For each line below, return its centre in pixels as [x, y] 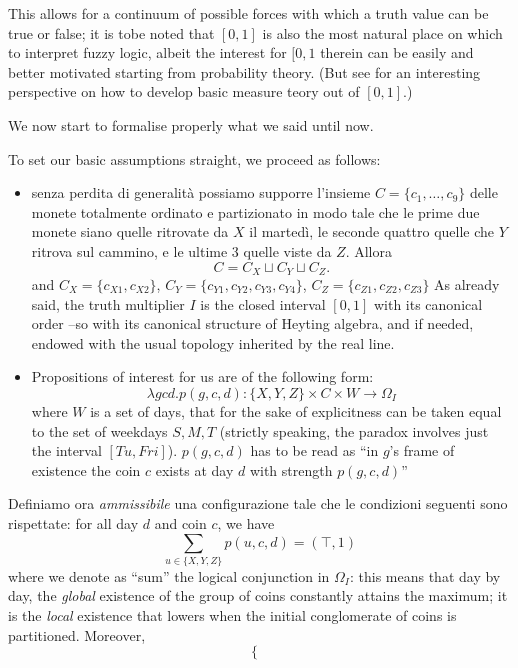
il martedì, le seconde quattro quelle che [372, 231]
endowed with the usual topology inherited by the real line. [213, 342]
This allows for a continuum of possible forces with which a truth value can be [248, 13]
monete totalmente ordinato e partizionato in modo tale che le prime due [255, 211]
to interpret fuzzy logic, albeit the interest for [147, 52]
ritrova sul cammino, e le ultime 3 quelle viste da [181, 250]
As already [467, 283]
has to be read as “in [314, 450]
